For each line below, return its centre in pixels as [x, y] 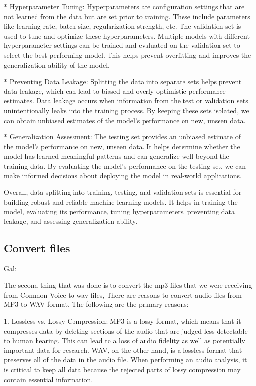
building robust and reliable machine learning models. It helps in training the [121, 201]
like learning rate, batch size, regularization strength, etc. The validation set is [123, 26]
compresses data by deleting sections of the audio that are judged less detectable [126, 330]
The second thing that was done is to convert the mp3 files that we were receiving [128, 285]
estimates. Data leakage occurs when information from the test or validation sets [126, 101]
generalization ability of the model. [57, 64]
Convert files [37, 247]
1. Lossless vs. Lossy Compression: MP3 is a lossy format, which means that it [123, 321]
